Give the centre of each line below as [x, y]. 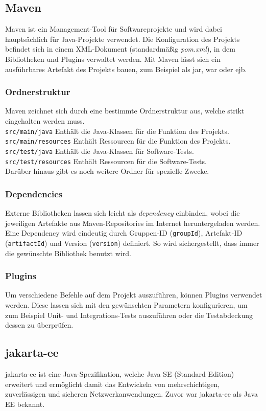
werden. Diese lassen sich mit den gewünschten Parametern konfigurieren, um [126, 304]
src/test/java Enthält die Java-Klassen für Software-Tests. [100, 151]
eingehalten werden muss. [45, 120]
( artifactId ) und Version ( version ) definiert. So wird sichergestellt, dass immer [132, 243]
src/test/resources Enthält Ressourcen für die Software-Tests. [106, 161]
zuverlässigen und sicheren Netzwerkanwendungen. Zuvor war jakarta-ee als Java [132, 394]
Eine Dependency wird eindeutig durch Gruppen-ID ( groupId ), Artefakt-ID [124, 233]
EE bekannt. [25, 404]
